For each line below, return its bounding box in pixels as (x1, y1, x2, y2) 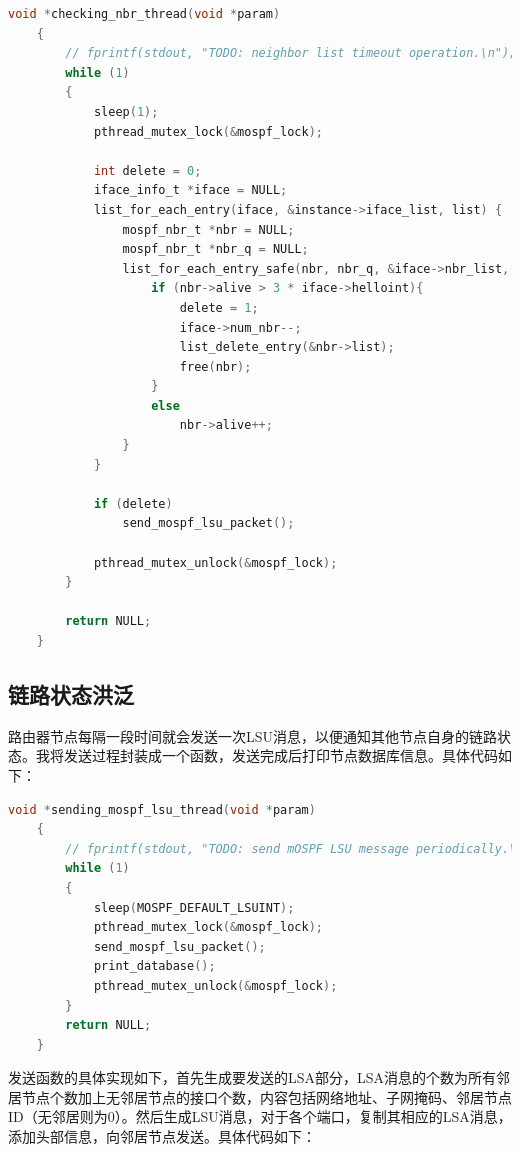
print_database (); (93, 959, 216, 974)
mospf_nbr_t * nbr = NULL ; (122, 222, 295, 237)
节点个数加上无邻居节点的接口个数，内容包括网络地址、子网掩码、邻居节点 (21, 1086, 512, 1107)
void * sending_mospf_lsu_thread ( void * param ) (8, 802, 316, 817)
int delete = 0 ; (93, 163, 202, 178)
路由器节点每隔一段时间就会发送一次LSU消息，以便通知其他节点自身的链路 (8, 725, 498, 746)
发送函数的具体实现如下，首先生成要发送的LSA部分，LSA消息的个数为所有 (8, 1067, 497, 1088)
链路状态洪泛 (8, 678, 134, 709)
